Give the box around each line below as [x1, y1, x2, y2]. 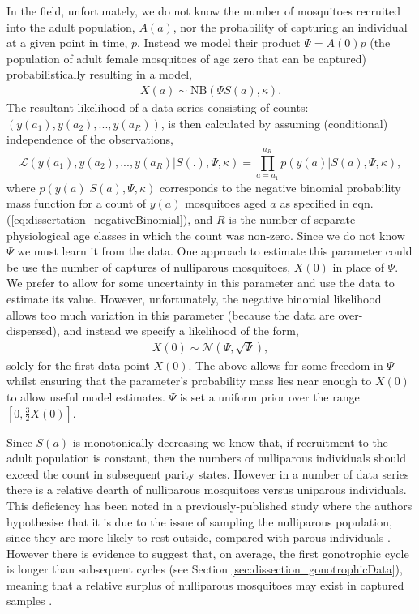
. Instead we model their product [137, 34, 301, 51]
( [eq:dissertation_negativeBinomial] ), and [6, 210, 213, 227]
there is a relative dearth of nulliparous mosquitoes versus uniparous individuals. [6, 481, 407, 498]
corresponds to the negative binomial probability [159, 178, 401, 195]
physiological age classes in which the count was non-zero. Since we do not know [6, 226, 405, 243]
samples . [6, 592, 53, 609]
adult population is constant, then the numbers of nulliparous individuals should [6, 449, 406, 466]
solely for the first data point [6, 356, 150, 373]
